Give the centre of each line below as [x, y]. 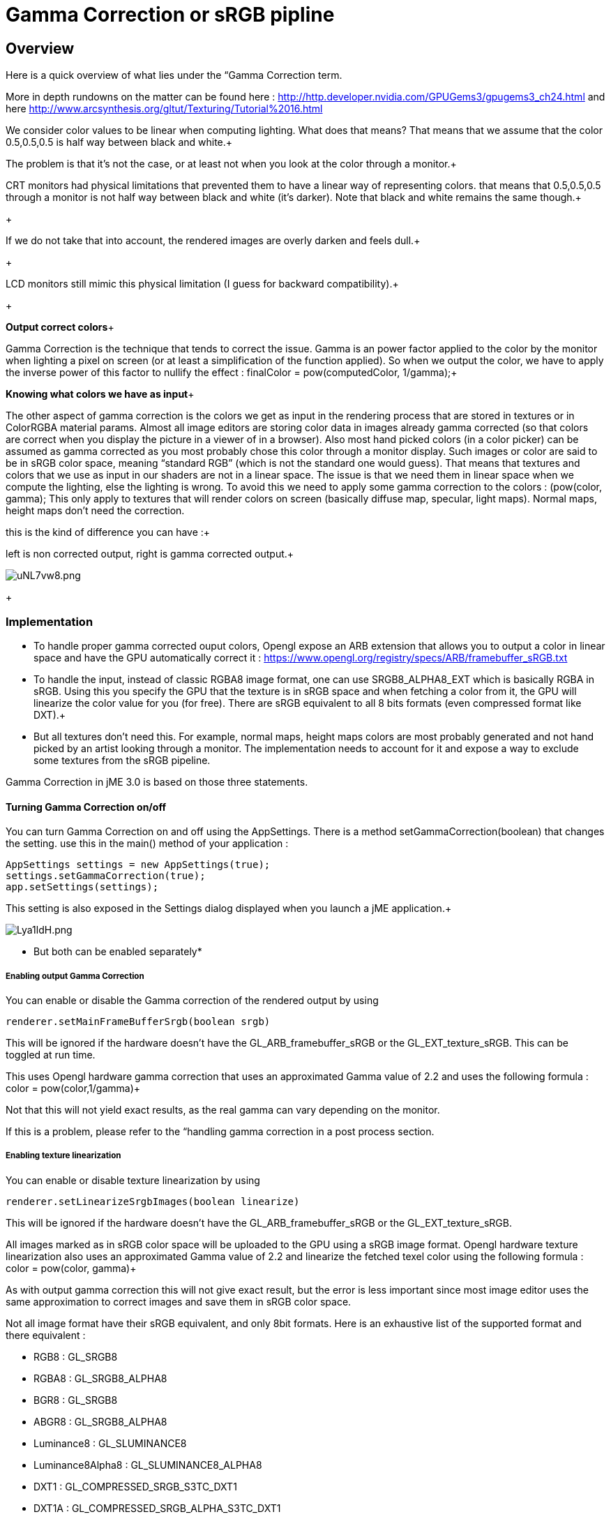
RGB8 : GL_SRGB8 [76, 1356]
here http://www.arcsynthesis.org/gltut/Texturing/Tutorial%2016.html [164, 109]
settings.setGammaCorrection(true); [106, 876]
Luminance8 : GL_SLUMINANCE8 [110, 1443]
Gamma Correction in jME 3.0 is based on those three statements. [157, 781]
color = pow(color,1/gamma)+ [73, 1088]
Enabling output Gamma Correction [75, 976]
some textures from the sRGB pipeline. [122, 760]
